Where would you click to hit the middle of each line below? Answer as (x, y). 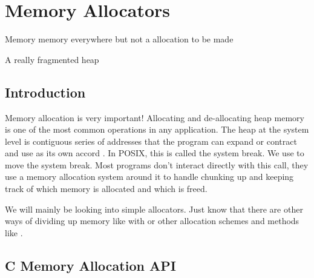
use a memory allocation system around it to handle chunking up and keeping (149, 177)
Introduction (45, 92)
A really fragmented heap (52, 59)
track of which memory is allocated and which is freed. (106, 189)
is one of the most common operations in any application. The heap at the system (157, 129)
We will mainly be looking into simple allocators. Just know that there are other (154, 209)
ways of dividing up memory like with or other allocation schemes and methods (152, 221)
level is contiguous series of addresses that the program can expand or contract (151, 141)
